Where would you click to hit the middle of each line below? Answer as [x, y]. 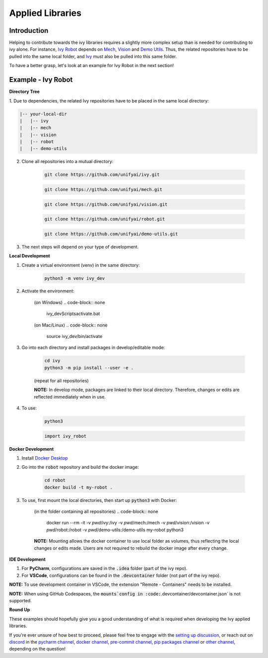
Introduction [29, 31]
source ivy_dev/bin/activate [74, 336]
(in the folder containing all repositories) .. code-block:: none [96, 511]
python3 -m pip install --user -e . [89, 368]
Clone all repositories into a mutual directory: [67, 162]
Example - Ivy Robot [41, 80]
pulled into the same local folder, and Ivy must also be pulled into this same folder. [93, 56]
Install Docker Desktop [45, 458]
